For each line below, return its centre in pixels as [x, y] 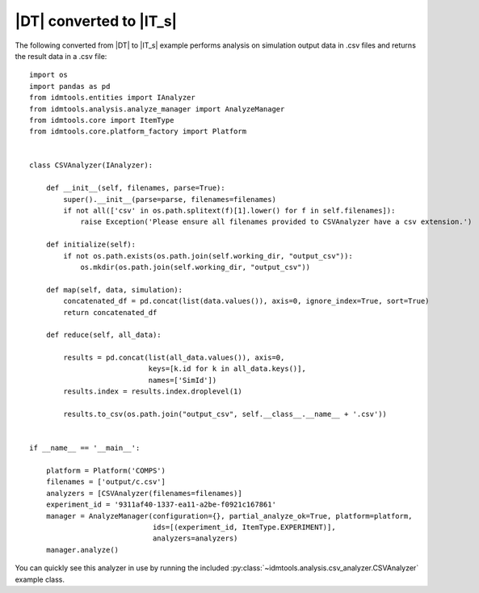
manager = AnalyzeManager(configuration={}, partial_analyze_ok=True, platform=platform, [229, 516]
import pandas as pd [70, 86]
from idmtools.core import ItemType [102, 120]
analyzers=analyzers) [195, 538]
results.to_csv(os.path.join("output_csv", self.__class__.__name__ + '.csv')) [225, 414]
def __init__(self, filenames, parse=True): [135, 188]
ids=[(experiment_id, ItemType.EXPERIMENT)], [244, 527]
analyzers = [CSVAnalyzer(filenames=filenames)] [144, 493]
